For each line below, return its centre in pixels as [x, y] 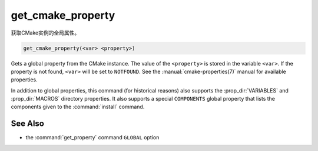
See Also [27, 124]
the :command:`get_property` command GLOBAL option [92, 138]
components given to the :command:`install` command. [78, 107]
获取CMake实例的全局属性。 [45, 33]
